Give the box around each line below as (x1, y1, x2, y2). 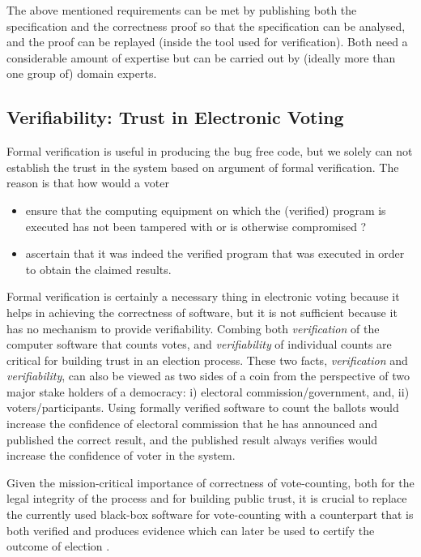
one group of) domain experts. (6, 65, 157, 82)
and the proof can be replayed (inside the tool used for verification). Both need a (6, 33, 408, 50)
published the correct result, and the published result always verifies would (6, 431, 378, 448)
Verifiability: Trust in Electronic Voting (6, 105, 344, 130)
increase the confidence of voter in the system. (6, 447, 236, 464)
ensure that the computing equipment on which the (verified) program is (25, 201, 386, 218)
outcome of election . (6, 538, 110, 555)
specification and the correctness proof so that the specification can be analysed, (6, 17, 406, 34)
